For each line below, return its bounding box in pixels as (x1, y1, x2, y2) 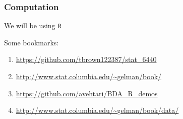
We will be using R (4, 20, 62, 31)
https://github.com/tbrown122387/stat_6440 (16, 54, 157, 65)
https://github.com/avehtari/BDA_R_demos (16, 88, 158, 98)
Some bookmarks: (4, 37, 59, 47)
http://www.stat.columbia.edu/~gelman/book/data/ (16, 105, 179, 115)
